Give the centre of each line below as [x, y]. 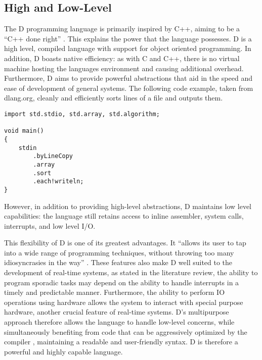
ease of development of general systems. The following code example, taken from [129, 88]
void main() [24, 131]
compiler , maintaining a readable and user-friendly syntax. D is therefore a [121, 342]
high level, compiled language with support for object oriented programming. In [128, 48]
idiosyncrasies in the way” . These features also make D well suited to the [118, 262]
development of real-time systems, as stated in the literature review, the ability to [131, 272]
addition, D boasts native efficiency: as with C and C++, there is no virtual [122, 58]
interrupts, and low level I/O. [50, 225]
